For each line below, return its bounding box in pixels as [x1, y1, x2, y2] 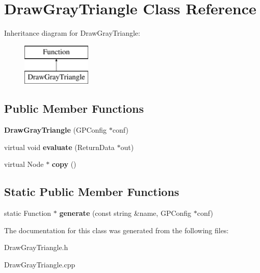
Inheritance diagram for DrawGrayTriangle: [4, 28, 140, 38]
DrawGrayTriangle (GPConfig [4, 125, 107, 135]
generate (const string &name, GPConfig [59, 208, 192, 218]
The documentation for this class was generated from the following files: [4, 225, 229, 235]
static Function [4, 208, 51, 218]
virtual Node [4, 159, 44, 169]
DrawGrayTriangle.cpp [4, 259, 75, 269]
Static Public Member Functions [4, 184, 179, 200]
